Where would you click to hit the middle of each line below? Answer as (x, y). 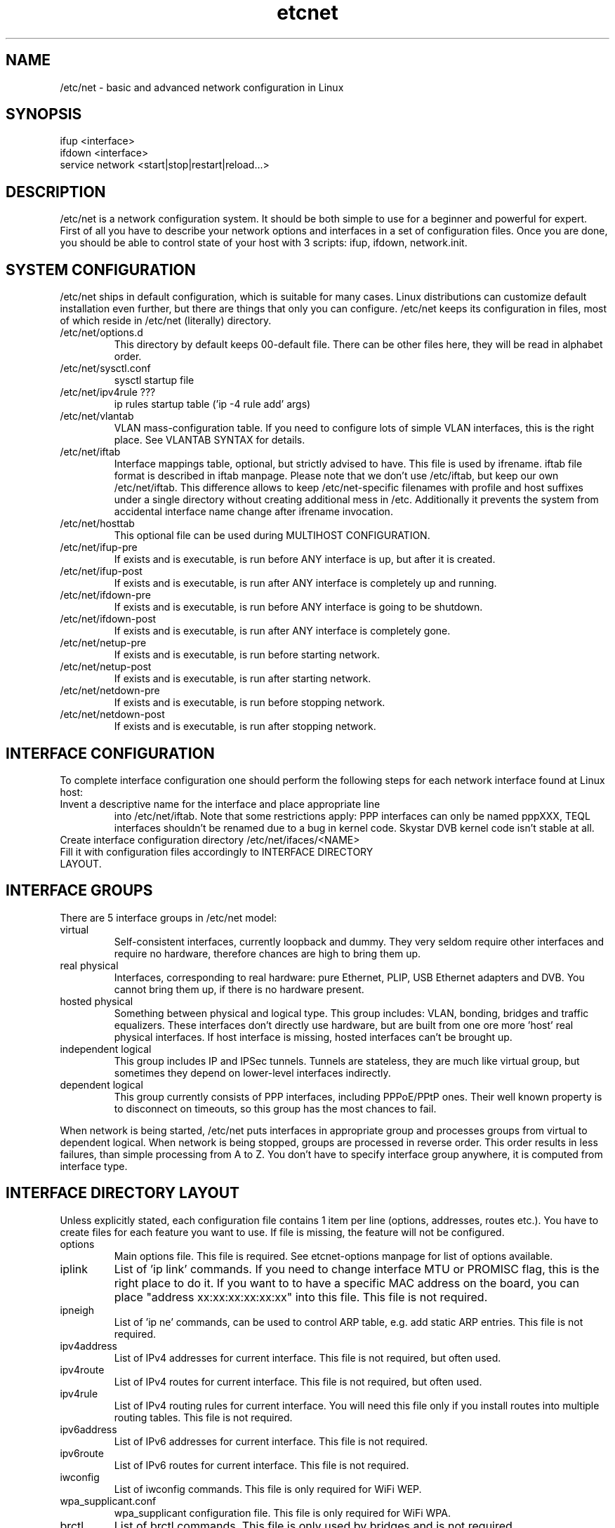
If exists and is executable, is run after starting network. (243, 679)
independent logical (106, 1049)
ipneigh (77, 1310)
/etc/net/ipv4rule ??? (108, 392)
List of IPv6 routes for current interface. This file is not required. (262, 1465)
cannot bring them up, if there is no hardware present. (239, 989)
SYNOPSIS (44, 114)
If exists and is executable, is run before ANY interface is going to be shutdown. (298, 607)
